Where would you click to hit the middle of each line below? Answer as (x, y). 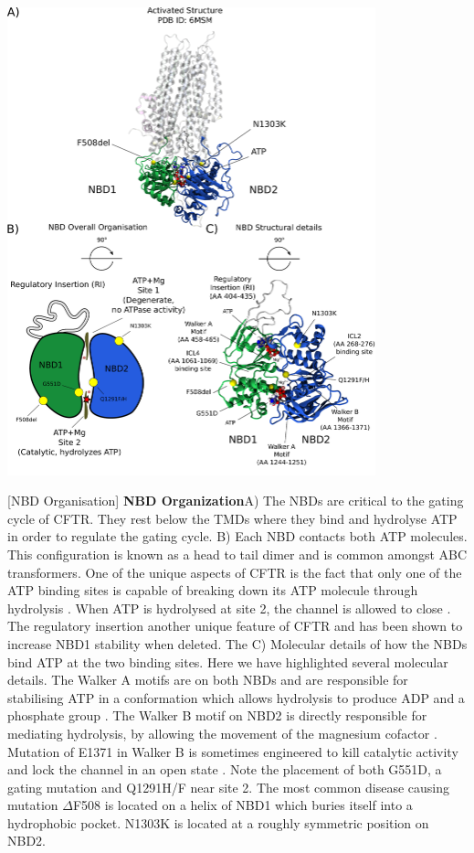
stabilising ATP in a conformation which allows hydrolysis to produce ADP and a (236, 697)
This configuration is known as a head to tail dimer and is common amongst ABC (237, 554)
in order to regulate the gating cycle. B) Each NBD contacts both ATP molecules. (237, 536)
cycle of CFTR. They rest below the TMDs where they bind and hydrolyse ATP (232, 518)
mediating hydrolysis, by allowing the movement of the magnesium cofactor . (222, 733)
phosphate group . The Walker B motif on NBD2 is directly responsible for (217, 715)
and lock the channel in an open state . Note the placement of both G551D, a (225, 769)
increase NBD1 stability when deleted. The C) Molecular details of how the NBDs (237, 643)
